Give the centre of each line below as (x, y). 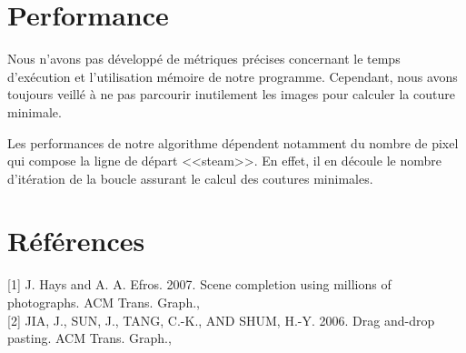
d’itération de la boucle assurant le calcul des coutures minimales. (190, 178)
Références (76, 241)
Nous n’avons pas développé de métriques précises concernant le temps (204, 59)
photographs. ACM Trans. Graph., (104, 302)
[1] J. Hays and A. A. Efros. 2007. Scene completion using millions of (199, 284)
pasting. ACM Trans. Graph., (89, 338)
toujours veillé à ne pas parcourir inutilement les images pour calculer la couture (231, 94)
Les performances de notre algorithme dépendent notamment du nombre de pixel (233, 142)
